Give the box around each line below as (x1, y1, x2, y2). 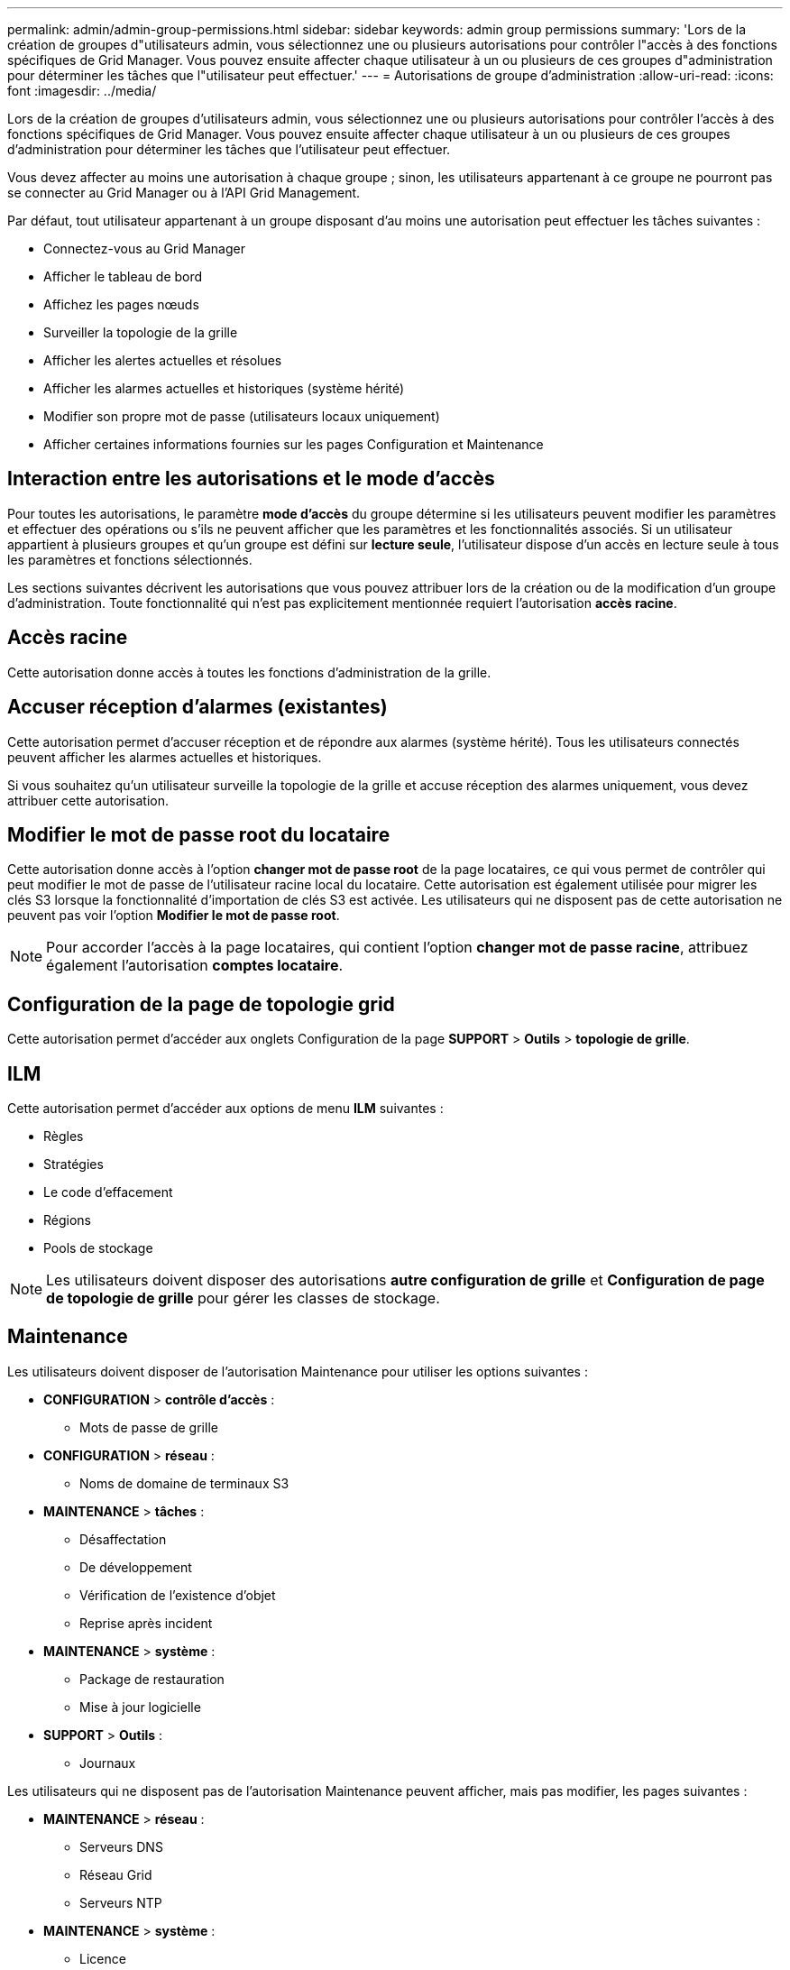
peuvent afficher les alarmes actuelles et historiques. (7, 749, 322, 765)
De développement (79, 1559, 192, 1575)
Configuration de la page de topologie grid (7, 992, 395, 1016)
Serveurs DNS (79, 1838, 163, 1855)
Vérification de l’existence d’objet (79, 1587, 276, 1603)
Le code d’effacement (43, 1184, 173, 1201)
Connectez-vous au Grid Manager (43, 241, 245, 256)
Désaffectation (79, 1531, 167, 1547)
